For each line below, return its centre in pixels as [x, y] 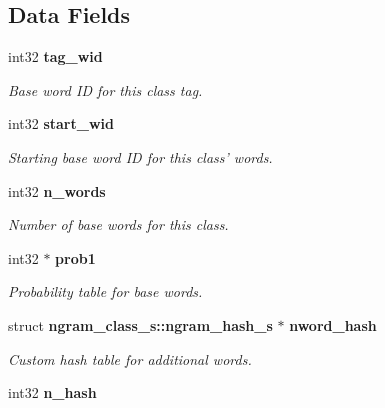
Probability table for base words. [105, 291]
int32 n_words [57, 190]
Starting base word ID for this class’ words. [140, 156]
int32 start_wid [61, 123]
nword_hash [333, 324]
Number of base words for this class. [118, 224]
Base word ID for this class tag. [105, 89]
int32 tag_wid [55, 56]
